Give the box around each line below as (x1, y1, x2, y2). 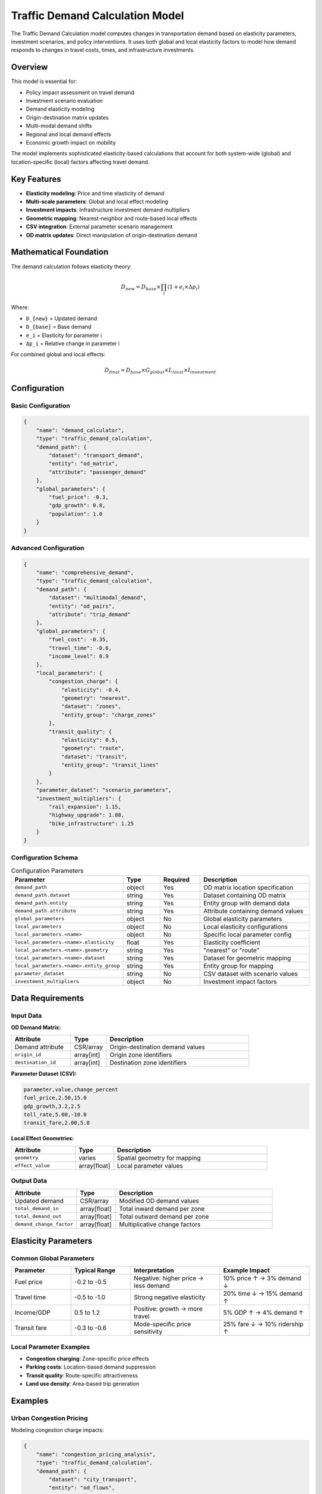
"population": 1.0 (48, 510, 103, 517)
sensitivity (134, 1327, 163, 1336)
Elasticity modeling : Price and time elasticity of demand (26, 189, 165, 197)
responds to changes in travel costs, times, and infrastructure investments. (11, 47, 195, 54)
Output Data (11, 1177, 48, 1185)
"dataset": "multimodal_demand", (48, 595, 147, 601)
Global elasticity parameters (203, 914, 283, 923)
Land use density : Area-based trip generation (26, 1380, 140, 1388)
